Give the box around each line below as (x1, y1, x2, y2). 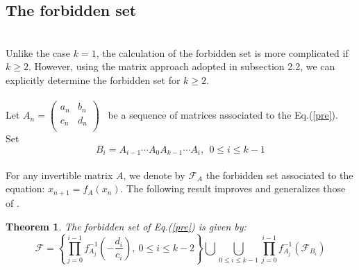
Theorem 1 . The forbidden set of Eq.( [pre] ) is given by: (6, 219, 247, 233)
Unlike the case (6, 45, 71, 60)
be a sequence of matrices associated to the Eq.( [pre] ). (108, 108, 338, 122)
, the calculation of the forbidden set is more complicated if (96, 45, 349, 60)
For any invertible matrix (6, 167, 113, 182)
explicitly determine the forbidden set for (6, 72, 181, 87)
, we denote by (123, 167, 185, 182)
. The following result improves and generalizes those (120, 181, 346, 196)
